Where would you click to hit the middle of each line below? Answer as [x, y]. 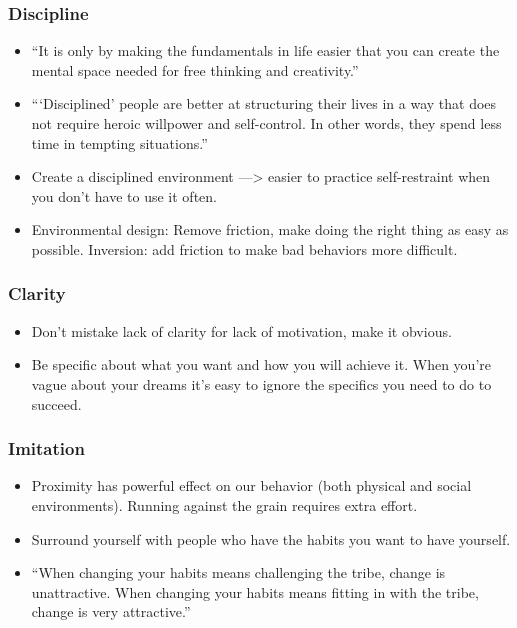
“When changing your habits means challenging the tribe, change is [238, 572]
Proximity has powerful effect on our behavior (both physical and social [251, 485]
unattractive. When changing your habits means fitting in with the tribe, [255, 591]
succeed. [56, 403]
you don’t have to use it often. [124, 195]
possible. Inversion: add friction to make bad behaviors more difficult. [244, 248]
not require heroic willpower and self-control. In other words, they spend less [266, 123]
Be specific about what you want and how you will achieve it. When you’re [261, 364]
